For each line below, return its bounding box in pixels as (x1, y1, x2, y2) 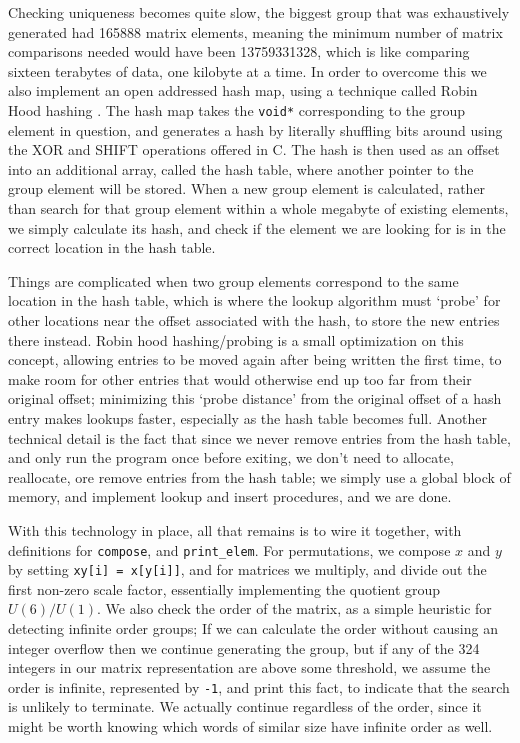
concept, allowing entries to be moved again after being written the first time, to (8, 349, 502, 370)
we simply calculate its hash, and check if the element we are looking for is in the (8, 217, 506, 238)
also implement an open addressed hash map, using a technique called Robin (8, 80, 478, 101)
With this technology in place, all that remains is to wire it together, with (8, 519, 462, 540)
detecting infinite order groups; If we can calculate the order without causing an (8, 618, 498, 638)
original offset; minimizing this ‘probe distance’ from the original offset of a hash (8, 388, 502, 409)
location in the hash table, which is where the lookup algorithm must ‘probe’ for (8, 290, 501, 311)
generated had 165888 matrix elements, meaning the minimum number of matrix (8, 21, 503, 42)
